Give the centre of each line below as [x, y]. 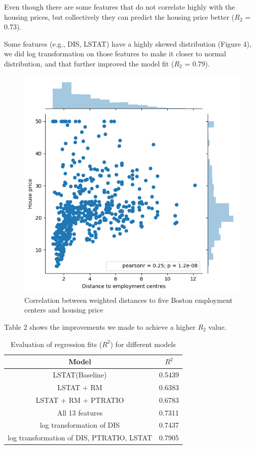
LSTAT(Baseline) [80, 374]
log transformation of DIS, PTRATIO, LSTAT [80, 438]
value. [217, 326]
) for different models [143, 344]
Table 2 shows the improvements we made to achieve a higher [100, 326]
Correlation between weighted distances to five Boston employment [129, 300]
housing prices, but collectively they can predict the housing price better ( [119, 16]
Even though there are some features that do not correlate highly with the [120, 7]
